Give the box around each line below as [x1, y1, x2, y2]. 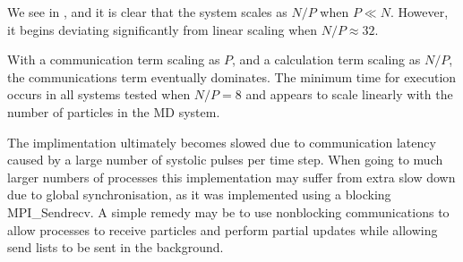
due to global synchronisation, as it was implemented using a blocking [7, 185, 391, 204]
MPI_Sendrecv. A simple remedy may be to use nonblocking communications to [7, 202, 450, 221]
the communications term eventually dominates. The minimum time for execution [7, 67, 457, 86]
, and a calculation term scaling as [232, 50, 421, 69]
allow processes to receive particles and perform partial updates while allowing [7, 220, 438, 239]
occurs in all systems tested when [7, 85, 191, 104]
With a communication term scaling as [7, 50, 220, 69]
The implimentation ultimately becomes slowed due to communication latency [7, 132, 436, 151]
